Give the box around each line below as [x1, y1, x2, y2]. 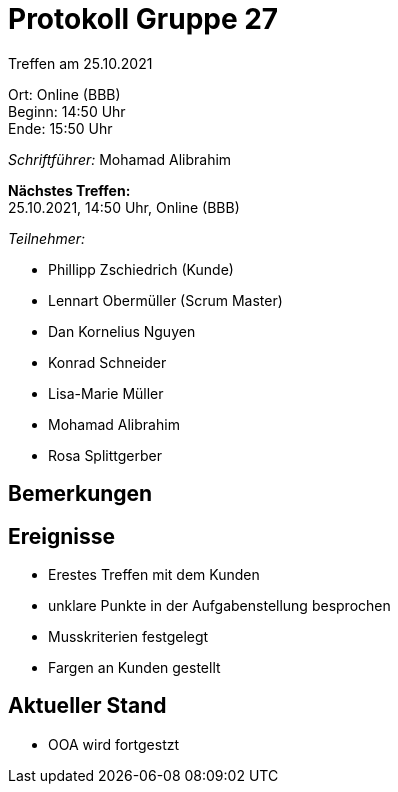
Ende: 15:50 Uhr [8, 119, 113, 137]
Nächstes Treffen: [8, 181, 131, 199]
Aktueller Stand [8, 693, 167, 719]
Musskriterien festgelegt [48, 628, 209, 646]
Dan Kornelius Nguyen [48, 322, 196, 340]
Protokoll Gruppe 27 [8, 2, 279, 36]
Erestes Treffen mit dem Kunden [48, 566, 260, 584]
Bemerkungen [8, 481, 153, 507]
